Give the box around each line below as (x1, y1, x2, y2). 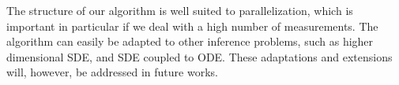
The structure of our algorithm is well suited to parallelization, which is (6, 2, 353, 18)
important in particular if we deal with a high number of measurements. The (6, 17, 378, 34)
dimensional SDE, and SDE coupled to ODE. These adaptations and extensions (6, 48, 393, 65)
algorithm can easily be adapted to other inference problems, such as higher (6, 33, 374, 50)
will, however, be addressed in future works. (6, 64, 218, 80)
